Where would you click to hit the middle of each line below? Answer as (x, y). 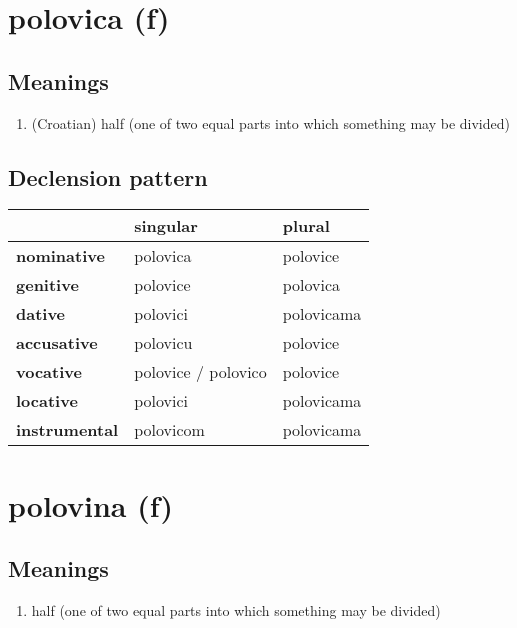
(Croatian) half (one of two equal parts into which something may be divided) (270, 122)
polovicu (163, 343)
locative (47, 401)
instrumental (67, 430)
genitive (47, 285)
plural (306, 226)
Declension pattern (108, 176)
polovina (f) (90, 504)
